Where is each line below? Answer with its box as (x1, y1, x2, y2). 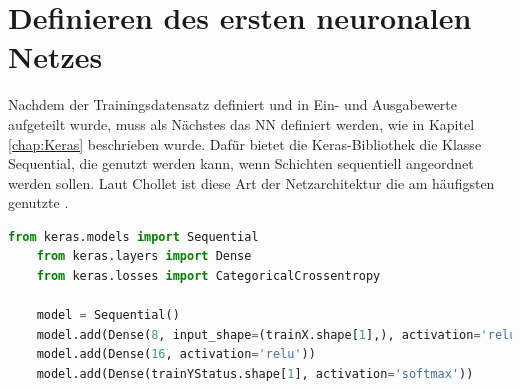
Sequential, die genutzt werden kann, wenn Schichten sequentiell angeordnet (8, 153, 474, 174)
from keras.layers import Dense (36, 249, 252, 264)
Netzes (8, 36, 103, 77)
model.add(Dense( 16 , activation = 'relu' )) (36, 347, 316, 362)
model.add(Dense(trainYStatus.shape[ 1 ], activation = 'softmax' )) (36, 367, 474, 382)
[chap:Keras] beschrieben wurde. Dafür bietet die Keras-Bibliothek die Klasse (8, 133, 482, 154)
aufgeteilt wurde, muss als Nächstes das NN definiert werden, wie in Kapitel (8, 113, 475, 134)
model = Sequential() (36, 308, 180, 323)
